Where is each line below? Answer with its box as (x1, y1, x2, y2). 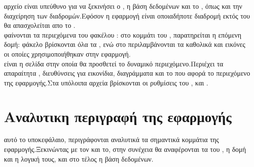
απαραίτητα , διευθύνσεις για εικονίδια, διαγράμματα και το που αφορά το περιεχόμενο (4, 68, 250, 78)
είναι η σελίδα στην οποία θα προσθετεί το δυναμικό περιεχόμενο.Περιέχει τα (4, 58, 224, 68)
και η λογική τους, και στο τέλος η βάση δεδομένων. (4, 153, 154, 164)
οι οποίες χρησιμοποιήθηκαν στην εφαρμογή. (4, 48, 131, 59)
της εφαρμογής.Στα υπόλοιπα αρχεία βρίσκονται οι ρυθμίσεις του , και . (4, 77, 208, 87)
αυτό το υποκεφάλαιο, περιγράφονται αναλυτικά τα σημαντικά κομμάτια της (4, 134, 219, 145)
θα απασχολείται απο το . (4, 20, 75, 30)
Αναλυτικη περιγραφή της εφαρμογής (4, 106, 231, 126)
